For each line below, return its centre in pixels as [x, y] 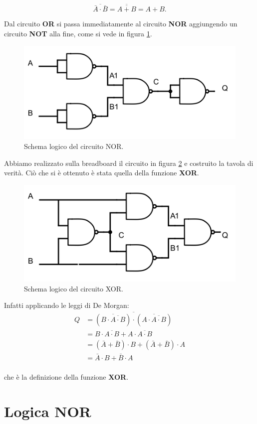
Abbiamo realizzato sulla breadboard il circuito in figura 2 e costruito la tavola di [129, 163]
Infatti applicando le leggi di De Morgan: [67, 305]
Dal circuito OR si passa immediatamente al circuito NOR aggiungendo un [121, 24]
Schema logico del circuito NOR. [74, 146]
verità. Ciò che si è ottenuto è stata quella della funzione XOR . [102, 173]
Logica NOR [48, 411]
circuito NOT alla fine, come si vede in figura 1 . [78, 34]
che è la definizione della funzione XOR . [66, 376]
